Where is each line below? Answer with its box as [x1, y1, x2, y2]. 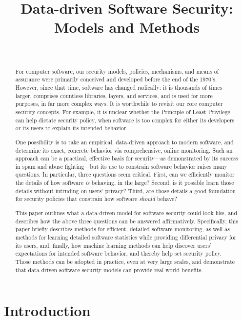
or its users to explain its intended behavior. [15, 124, 128, 132]
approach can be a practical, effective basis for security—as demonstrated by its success [15, 154, 238, 162]
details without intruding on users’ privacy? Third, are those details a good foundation [15, 186, 236, 195]
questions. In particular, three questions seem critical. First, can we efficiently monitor [15, 170, 235, 179]
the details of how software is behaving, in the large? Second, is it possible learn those [15, 179, 234, 187]
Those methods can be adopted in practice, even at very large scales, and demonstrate [15, 257, 235, 265]
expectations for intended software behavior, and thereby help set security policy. [15, 249, 222, 258]
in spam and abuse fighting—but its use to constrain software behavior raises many [15, 162, 227, 170]
